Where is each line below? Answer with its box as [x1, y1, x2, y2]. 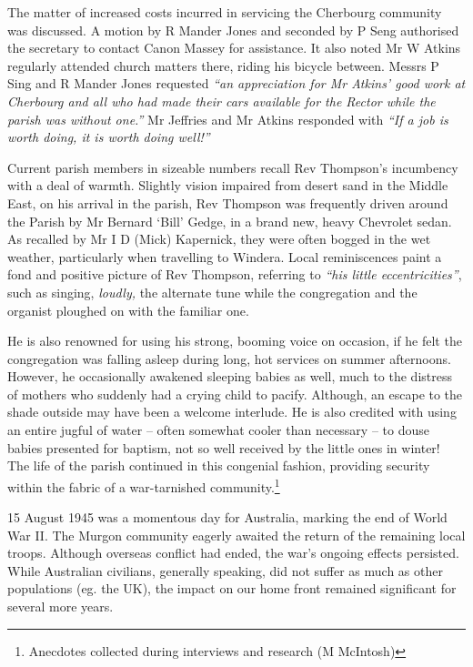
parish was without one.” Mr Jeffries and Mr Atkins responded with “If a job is [7, 109, 448, 128]
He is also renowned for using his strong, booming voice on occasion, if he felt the [7, 331, 462, 350]
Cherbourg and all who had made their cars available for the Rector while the [7, 91, 436, 110]
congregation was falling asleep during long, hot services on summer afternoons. [7, 349, 451, 368]
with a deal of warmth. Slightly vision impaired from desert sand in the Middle [7, 176, 448, 195]
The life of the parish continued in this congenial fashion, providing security [7, 456, 430, 475]
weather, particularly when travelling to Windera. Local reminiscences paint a [7, 247, 442, 266]
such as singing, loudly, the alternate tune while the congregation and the [7, 282, 418, 301]
